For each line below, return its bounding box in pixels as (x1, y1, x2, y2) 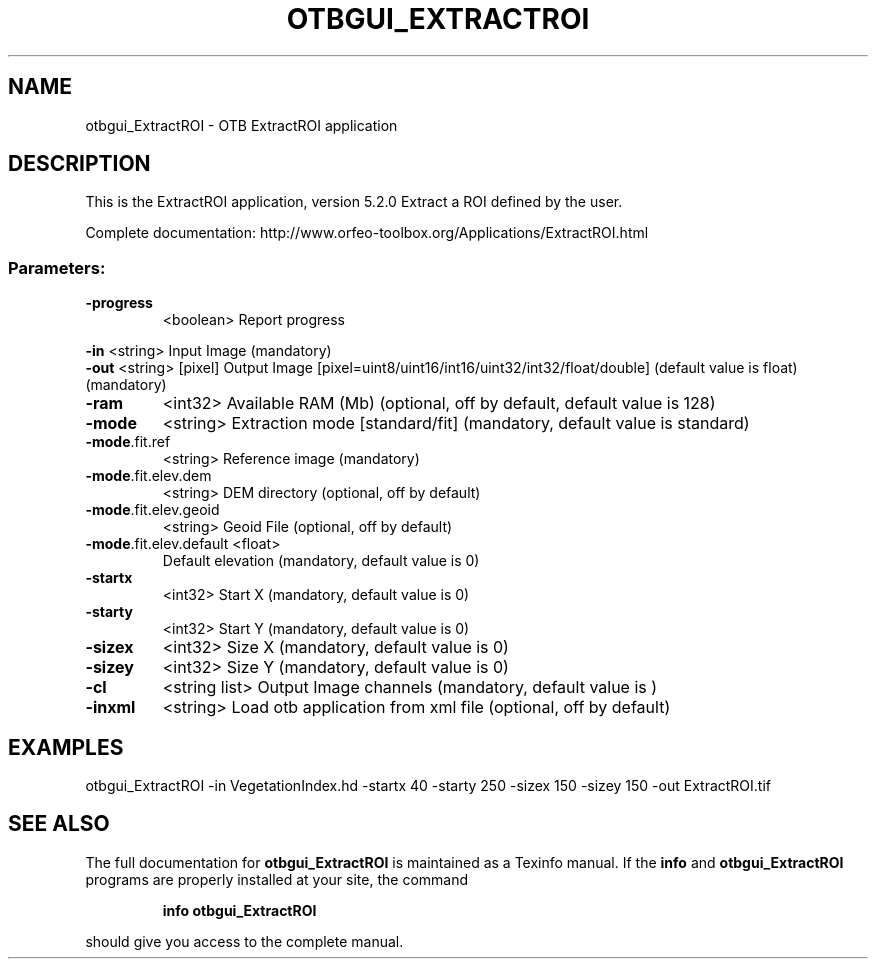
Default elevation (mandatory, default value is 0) (162, 552, 480, 570)
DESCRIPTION (8, 151, 151, 177)
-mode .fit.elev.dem (85, 467, 212, 485)
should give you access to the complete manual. (85, 932, 404, 950)
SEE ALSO (8, 811, 110, 837)
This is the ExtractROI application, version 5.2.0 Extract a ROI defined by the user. (85, 193, 623, 211)
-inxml (85, 697, 136, 718)
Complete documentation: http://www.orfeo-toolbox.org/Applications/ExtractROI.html (85, 224, 649, 242)
